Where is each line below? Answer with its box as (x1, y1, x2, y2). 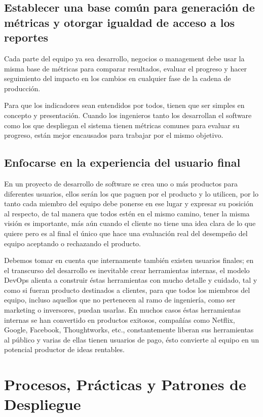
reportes (4, 29, 49, 45)
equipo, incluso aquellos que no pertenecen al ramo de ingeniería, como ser (4, 294, 236, 305)
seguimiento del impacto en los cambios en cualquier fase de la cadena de (4, 73, 231, 84)
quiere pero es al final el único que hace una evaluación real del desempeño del (4, 228, 248, 238)
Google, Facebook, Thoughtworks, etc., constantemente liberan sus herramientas (4, 324, 254, 335)
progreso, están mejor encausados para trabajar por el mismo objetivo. (4, 130, 223, 140)
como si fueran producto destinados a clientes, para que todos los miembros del (4, 284, 250, 295)
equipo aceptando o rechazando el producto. (4, 238, 141, 248)
